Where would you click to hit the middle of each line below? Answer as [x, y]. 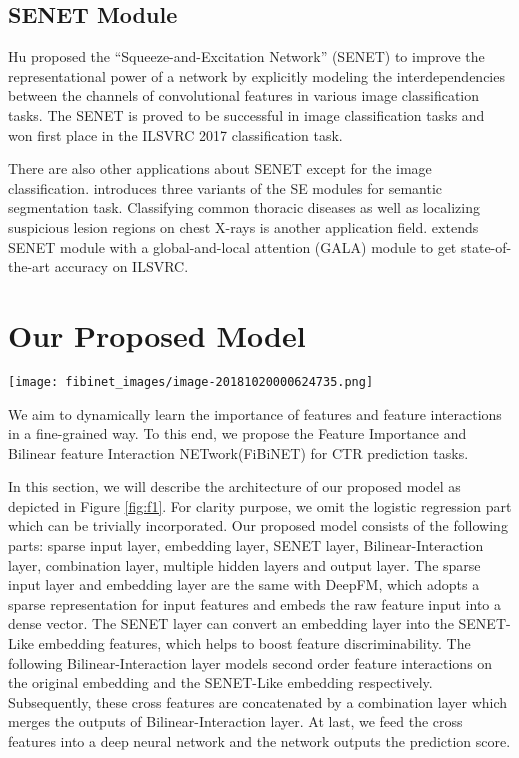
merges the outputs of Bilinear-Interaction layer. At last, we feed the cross [235, 721]
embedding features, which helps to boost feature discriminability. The [254, 643]
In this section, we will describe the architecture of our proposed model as [234, 486]
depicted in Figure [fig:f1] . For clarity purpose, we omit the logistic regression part [260, 505]
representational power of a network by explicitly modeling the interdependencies [256, 75]
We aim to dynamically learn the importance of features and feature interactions [255, 413]
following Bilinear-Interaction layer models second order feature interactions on [250, 662]
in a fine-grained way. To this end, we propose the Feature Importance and [237, 433]
